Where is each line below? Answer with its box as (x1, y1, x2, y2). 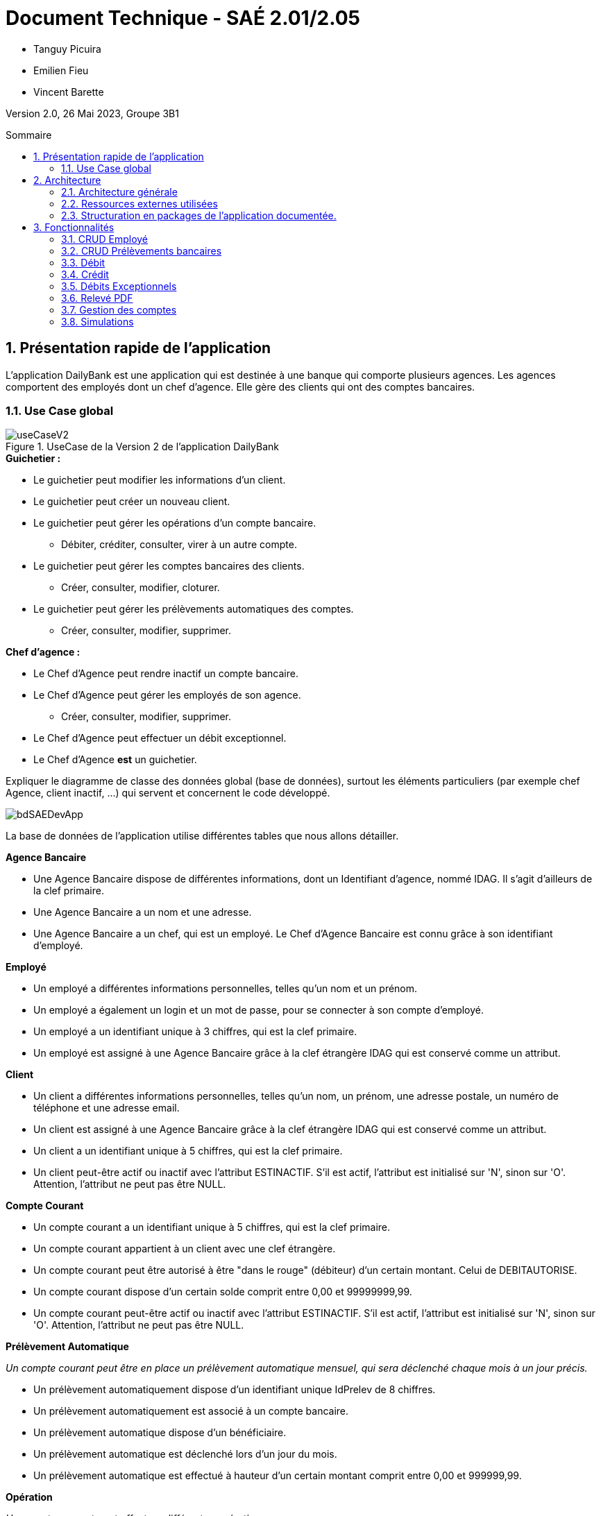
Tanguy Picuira (33, 42, 101, 55)
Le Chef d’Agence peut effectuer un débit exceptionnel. (33, 732, 287, 744)
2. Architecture (33, 173, 101, 186)
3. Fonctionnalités (33, 221, 115, 233)
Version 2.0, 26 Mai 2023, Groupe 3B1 (6, 107, 179, 119)
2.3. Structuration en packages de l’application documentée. (61, 209, 337, 221)
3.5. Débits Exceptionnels (61, 280, 177, 292)
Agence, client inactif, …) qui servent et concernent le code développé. (6, 787, 330, 799)
